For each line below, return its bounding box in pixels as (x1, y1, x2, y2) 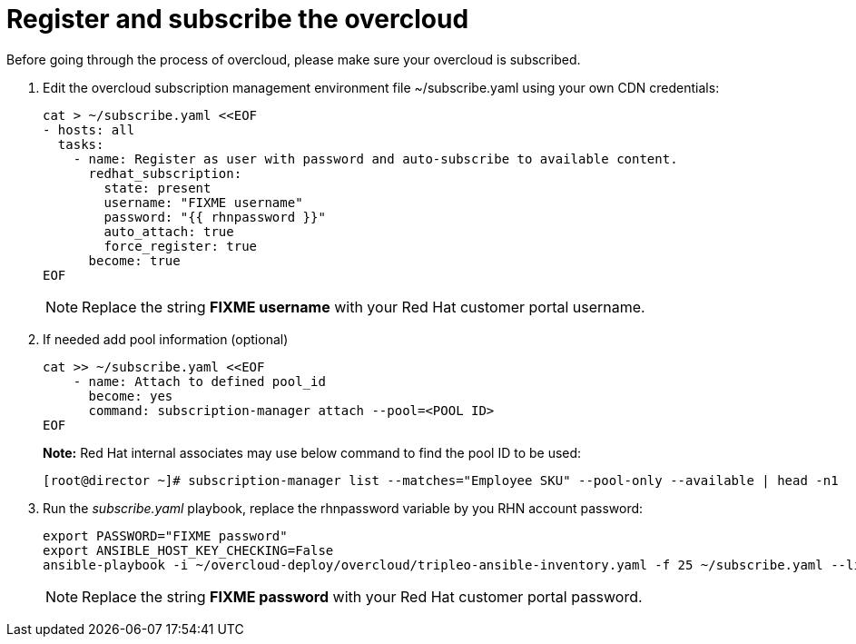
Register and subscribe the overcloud (6, 4, 469, 35)
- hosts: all (43, 122, 135, 137)
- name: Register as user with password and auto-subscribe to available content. (73, 151, 678, 166)
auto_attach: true (103, 223, 234, 239)
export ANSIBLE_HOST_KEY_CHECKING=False (43, 542, 334, 558)
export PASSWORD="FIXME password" (43, 528, 288, 543)
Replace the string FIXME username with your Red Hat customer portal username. (82, 297, 645, 316)
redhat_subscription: (88, 165, 242, 181)
